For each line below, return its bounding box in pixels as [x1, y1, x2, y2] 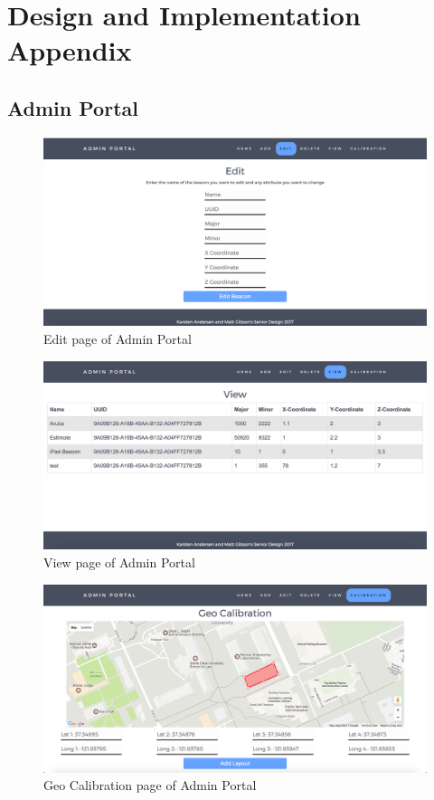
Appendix [7, 32, 132, 69]
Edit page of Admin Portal [43, 329, 192, 348]
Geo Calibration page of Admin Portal [43, 776, 257, 795]
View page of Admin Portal [43, 552, 195, 571]
